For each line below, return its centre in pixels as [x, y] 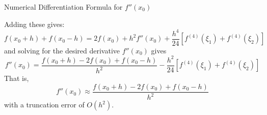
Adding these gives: [34, 24]
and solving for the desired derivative [62, 50]
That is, [17, 78]
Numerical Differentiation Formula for [63, 7]
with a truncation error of [44, 105]
